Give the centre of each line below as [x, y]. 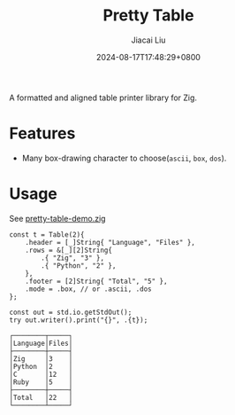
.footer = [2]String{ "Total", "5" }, [96, 281]
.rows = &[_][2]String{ [69, 250]
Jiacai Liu [148, 40]
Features [42, 133]
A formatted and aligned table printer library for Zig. [103, 98]
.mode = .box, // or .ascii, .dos [88, 289]
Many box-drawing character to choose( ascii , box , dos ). [124, 158]
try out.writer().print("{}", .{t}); [79, 320]
